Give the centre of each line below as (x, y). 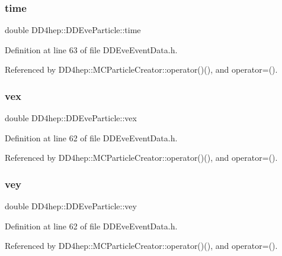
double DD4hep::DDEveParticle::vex (71, 118)
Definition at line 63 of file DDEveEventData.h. (91, 49)
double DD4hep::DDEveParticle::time (73, 30)
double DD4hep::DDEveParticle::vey (71, 206)
